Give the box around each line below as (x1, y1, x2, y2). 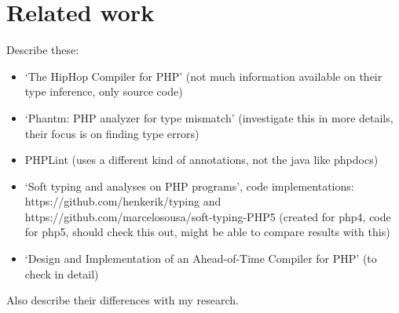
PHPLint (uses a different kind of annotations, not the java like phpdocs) (24, 151, 379, 168)
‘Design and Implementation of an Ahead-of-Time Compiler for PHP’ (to (24, 250, 377, 267)
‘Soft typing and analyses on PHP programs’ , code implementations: (24, 177, 354, 194)
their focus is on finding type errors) (24, 125, 199, 141)
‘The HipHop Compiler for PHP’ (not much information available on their (24, 67, 383, 84)
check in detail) (24, 265, 99, 282)
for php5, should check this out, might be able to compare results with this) (24, 224, 390, 240)
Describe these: (6, 42, 79, 58)
